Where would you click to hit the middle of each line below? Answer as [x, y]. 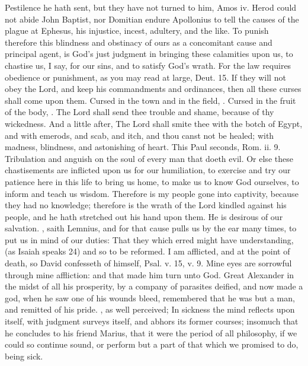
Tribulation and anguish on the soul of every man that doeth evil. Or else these [149, 158]
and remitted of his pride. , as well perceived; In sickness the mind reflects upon [150, 309]
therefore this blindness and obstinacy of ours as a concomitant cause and [139, 42]
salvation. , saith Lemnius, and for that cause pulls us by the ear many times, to [151, 228]
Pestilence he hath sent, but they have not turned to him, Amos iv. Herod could [151, 7]
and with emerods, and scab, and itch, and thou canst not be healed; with [139, 135]
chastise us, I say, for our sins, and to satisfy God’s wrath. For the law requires [148, 65]
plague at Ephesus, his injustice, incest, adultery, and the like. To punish [137, 31]
